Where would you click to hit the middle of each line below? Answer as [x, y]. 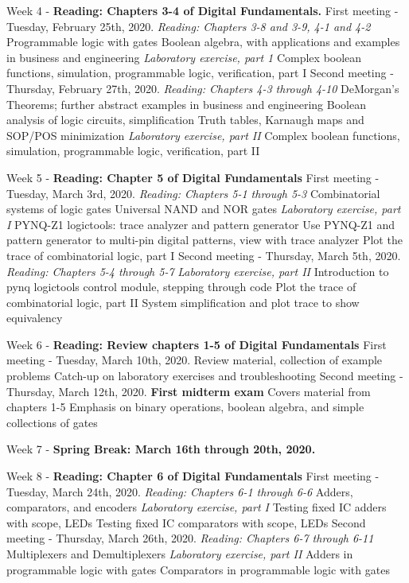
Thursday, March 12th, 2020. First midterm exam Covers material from [189, 391]
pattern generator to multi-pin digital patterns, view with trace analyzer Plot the [204, 240]
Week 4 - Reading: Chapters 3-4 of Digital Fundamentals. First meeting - [203, 10]
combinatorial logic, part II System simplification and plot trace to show [183, 302]
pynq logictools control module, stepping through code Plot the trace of [181, 287]
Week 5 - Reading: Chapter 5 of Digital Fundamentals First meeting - [193, 177]
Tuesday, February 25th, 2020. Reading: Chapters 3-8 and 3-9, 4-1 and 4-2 [189, 26]
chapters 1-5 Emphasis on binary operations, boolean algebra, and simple [185, 407]
